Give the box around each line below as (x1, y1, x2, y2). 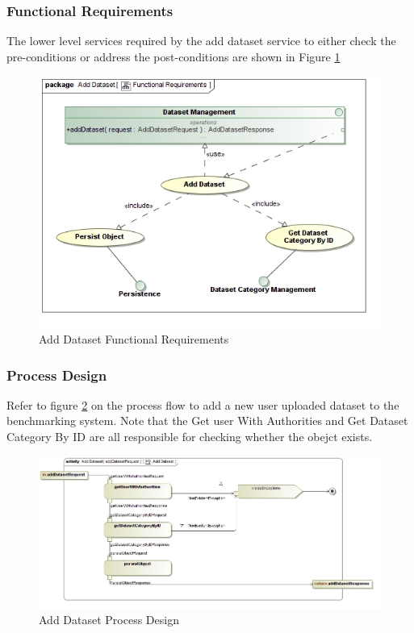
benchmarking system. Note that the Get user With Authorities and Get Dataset (6, 412, 408, 429)
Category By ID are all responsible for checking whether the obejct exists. (6, 428, 373, 444)
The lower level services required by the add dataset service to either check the (6, 32, 396, 49)
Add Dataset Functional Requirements (39, 331, 229, 347)
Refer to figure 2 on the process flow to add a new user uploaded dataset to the (6, 396, 399, 413)
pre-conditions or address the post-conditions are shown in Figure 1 (6, 48, 341, 65)
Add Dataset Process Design (39, 611, 179, 628)
